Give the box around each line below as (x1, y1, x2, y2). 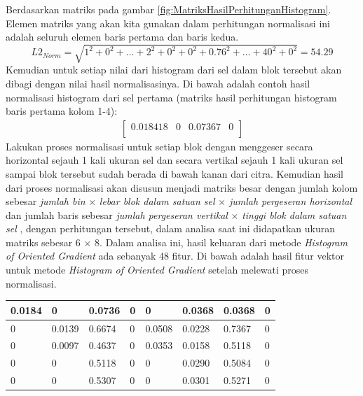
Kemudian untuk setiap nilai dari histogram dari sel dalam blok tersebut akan (6, 62, 342, 77)
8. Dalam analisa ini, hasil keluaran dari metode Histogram (95, 234, 348, 249)
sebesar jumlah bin (6, 194, 85, 208)
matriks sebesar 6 (6, 234, 81, 249)
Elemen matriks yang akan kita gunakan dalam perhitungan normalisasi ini (6, 15, 330, 30)
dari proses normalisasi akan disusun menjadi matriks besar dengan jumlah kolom (6, 180, 358, 195)
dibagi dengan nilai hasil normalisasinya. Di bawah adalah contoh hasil (6, 76, 310, 90)
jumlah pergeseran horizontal (228, 194, 352, 208)
